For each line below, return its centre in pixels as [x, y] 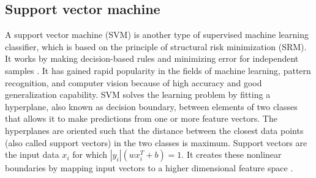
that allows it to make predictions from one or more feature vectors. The [141, 118]
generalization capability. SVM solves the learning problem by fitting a [138, 95]
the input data [32, 154]
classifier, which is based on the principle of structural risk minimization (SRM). [156, 46]
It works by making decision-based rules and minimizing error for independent [152, 58]
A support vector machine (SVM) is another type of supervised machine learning [157, 35]
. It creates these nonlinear [231, 154]
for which [90, 154]
